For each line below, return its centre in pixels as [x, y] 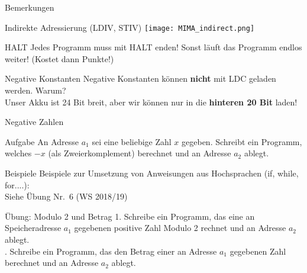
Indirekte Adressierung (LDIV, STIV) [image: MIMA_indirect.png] [130, 27]
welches [18, 153]
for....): [17, 184]
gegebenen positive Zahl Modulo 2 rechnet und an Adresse [180, 228]
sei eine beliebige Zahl [132, 141]
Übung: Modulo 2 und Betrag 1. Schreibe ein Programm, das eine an [130, 216]
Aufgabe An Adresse [42, 141]
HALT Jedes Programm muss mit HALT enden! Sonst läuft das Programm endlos [153, 47]
